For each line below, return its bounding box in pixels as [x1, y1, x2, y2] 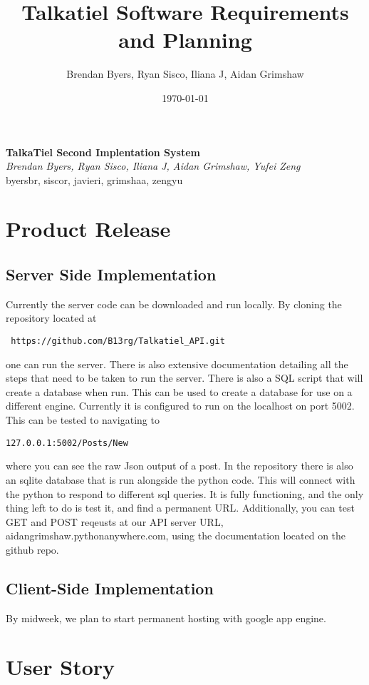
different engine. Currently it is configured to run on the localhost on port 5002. [6, 398, 355, 413]
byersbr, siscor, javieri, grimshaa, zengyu [6, 172, 183, 187]
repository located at [6, 310, 97, 325]
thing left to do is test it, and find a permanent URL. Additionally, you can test [6, 500, 355, 515]
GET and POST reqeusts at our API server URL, [6, 514, 224, 529]
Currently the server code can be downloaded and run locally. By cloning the [6, 296, 342, 311]
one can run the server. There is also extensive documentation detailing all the [6, 356, 348, 371]
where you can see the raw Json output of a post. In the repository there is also [6, 458, 353, 473]
